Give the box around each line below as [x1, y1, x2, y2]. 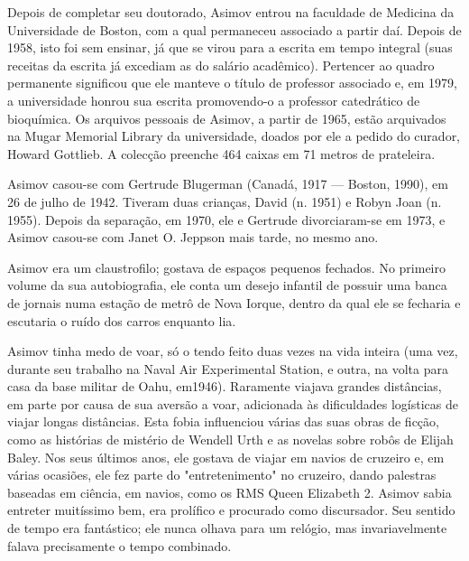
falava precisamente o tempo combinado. [7, 536, 232, 555]
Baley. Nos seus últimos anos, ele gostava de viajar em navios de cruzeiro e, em [7, 447, 445, 466]
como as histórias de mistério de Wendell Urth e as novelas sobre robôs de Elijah [7, 430, 454, 449]
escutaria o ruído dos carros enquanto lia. [7, 311, 236, 330]
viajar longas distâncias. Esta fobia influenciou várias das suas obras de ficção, [7, 412, 439, 431]
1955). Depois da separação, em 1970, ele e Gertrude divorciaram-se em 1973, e [7, 210, 446, 229]
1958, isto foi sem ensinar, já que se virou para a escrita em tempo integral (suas [7, 38, 453, 57]
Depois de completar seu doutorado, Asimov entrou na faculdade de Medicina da [7, 3, 455, 21]
